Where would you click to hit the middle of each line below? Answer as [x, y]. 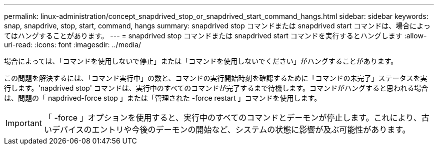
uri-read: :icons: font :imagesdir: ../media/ [72, 45]
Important [24, 123]
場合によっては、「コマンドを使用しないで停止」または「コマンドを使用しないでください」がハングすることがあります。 [201, 61]
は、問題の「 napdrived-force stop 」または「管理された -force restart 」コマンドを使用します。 [163, 98]
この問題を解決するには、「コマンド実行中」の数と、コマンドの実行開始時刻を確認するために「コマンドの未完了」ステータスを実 [216, 78]
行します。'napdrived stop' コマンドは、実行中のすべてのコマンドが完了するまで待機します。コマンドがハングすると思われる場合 [216, 88]
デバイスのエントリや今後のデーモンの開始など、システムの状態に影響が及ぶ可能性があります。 [231, 130]
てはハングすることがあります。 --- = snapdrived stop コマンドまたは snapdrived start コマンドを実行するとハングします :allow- [215, 36]
